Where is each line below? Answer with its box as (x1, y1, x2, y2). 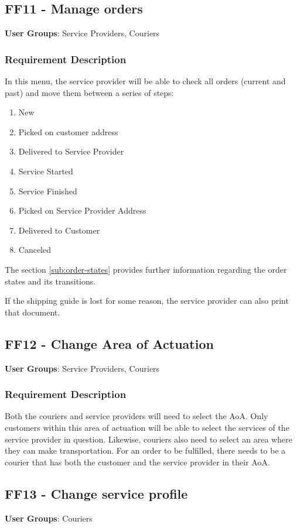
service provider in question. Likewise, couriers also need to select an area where (5, 433, 292, 445)
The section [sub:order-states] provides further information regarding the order (5, 263, 287, 275)
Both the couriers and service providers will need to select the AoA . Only (5, 410, 268, 422)
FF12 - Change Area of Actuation (5, 334, 214, 352)
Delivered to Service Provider (18, 145, 124, 157)
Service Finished (18, 184, 77, 197)
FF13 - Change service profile (5, 484, 188, 502)
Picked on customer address (18, 125, 118, 138)
